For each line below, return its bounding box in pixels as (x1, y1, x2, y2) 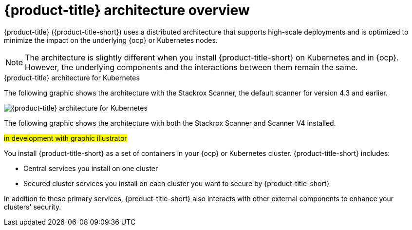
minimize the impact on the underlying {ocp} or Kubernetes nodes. (4, 36, 218, 44)
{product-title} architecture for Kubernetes (4, 73, 140, 82)
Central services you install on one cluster (23, 164, 158, 172)
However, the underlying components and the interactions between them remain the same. (25, 62, 358, 72)
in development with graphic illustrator (4, 134, 127, 142)
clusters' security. (4, 202, 61, 211)
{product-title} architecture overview (4, 2, 250, 19)
